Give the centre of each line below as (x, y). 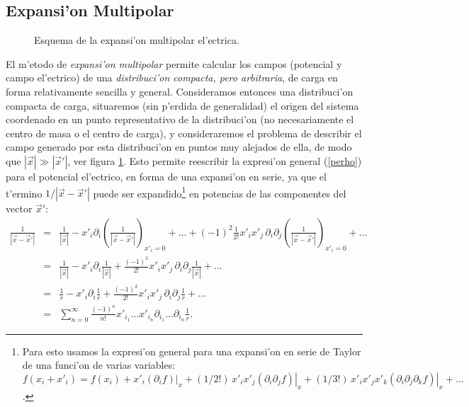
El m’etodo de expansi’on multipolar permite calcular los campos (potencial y (174, 63)
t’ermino (24, 193)
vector (19, 208)
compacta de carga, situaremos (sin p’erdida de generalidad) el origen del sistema (182, 105)
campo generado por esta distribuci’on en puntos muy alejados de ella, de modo (179, 147)
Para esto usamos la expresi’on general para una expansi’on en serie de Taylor (192, 351)
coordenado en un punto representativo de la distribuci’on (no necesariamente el (180, 119)
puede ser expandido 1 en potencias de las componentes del (220, 192)
